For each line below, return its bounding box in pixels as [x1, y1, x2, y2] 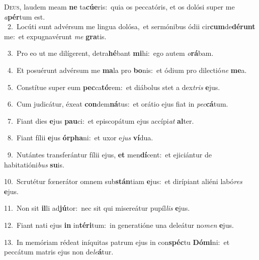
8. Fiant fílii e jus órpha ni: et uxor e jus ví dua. [7, 132, 153, 143]
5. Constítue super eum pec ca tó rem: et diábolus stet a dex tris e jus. [7, 81, 220, 92]
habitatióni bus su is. [4, 159, 64, 169]
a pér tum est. [4, 11, 45, 22]
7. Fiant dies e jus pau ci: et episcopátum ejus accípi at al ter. [7, 115, 194, 126]
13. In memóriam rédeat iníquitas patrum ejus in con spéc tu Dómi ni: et [4, 236, 230, 247]
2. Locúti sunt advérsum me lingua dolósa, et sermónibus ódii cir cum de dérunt [7, 21, 255, 32]
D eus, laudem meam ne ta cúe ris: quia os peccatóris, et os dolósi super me [4, 2, 235, 12]
